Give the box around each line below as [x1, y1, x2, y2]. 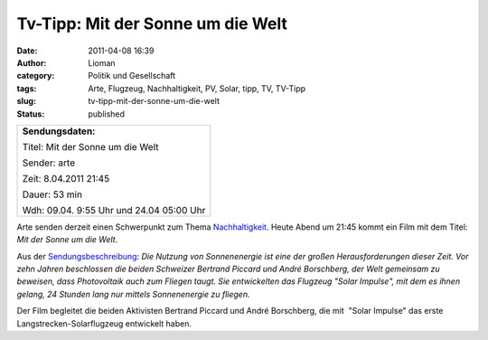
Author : [16, 57, 47, 68]
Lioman [88, 57, 117, 68]
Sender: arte [22, 156, 76, 169]
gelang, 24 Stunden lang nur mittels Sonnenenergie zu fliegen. [16, 288, 250, 299]
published [88, 109, 126, 119]
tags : [16, 82, 37, 94]
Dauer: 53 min [22, 188, 83, 201]
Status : [16, 109, 45, 119]
